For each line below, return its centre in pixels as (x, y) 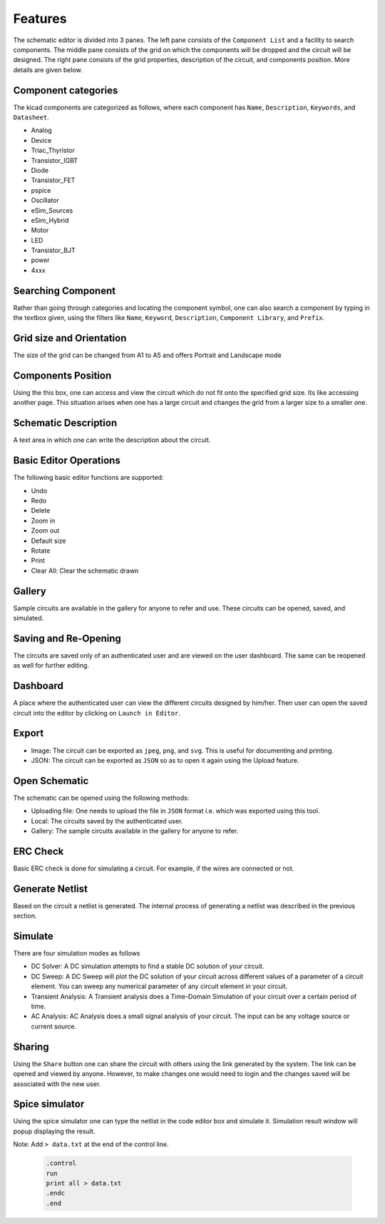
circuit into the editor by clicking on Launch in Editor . (97, 713)
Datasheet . (31, 117)
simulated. (29, 618)
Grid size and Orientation (70, 338)
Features (40, 19)
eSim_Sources (52, 210)
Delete (41, 511)
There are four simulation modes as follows (77, 953)
